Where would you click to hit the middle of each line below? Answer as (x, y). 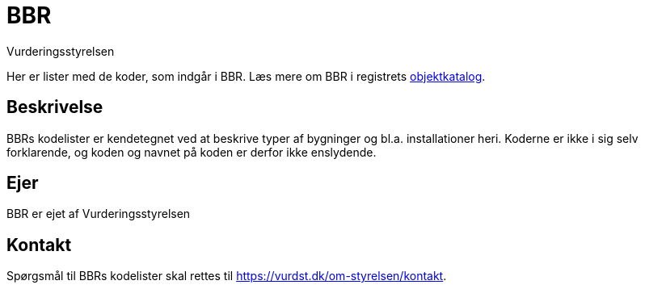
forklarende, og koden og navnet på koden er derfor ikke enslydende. (192, 152)
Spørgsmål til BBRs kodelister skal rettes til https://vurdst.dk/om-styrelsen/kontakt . (227, 276)
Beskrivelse (55, 107)
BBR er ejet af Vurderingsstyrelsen (99, 214)
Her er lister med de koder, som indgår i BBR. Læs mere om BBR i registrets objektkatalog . (246, 76)
